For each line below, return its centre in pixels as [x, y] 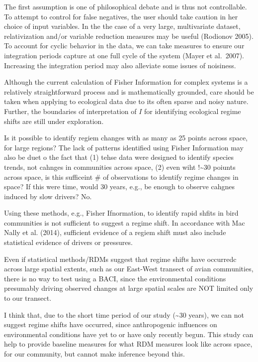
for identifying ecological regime [193, 111]
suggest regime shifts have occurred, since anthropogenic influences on [111, 324]
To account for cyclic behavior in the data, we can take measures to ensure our [124, 46]
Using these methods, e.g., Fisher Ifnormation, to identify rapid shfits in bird [121, 213]
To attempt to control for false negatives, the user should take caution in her [121, 16]
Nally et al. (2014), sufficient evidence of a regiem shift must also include [115, 232]
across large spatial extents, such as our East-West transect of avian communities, [129, 269]
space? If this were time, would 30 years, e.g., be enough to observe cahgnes [119, 186]
